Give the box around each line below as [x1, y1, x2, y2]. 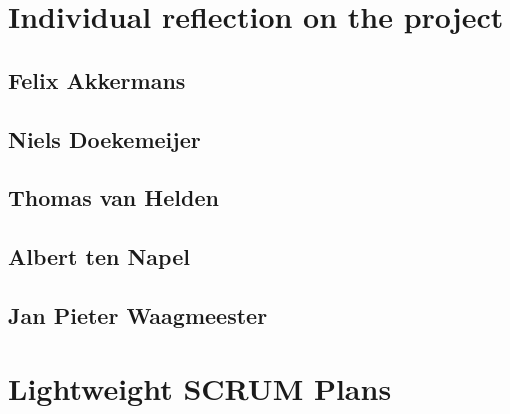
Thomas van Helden [8, 182, 219, 213]
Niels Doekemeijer [8, 123, 201, 154]
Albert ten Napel [8, 241, 190, 272]
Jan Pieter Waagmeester [8, 299, 268, 330]
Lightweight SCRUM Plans [8, 368, 392, 409]
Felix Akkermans [8, 64, 186, 95]
